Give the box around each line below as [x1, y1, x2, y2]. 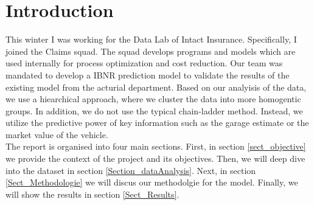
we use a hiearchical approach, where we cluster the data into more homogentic [5, 92, 301, 105]
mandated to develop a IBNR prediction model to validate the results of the [5, 68, 290, 81]
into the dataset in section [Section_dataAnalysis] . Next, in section [5, 164, 256, 176]
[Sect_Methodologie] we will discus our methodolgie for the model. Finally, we [5, 176, 298, 189]
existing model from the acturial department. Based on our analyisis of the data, [5, 80, 307, 93]
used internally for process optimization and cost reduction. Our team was [5, 57, 283, 69]
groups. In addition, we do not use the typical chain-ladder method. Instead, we [5, 104, 303, 117]
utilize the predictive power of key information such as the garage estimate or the [5, 116, 309, 129]
